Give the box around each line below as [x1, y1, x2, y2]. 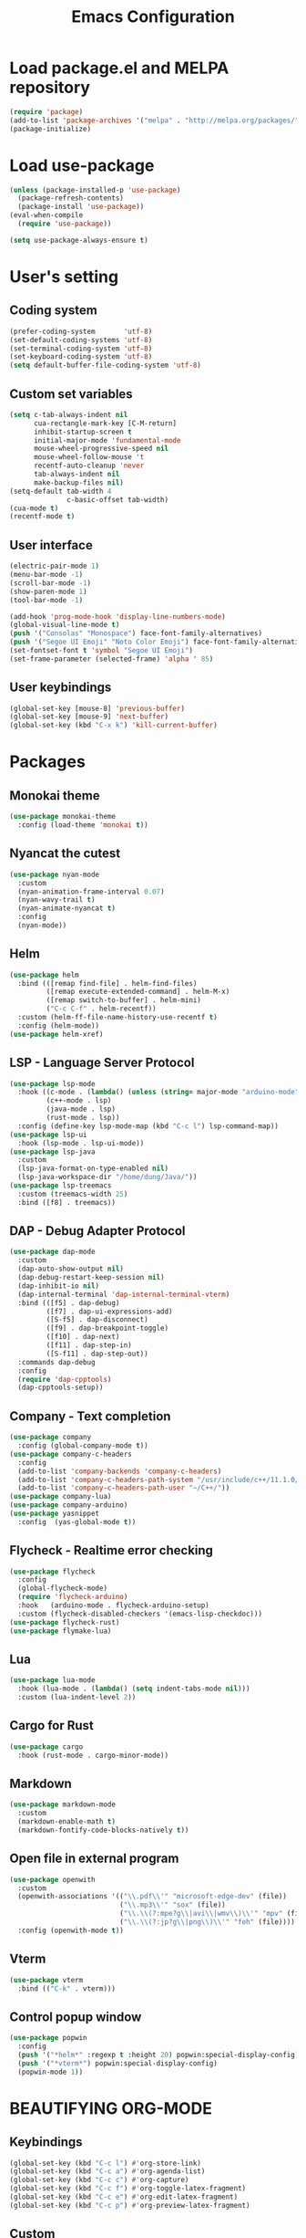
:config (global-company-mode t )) [17, 1441, 148, 1450]
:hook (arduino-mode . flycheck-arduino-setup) [17, 1601, 209, 1610]
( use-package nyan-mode [9, 870, 100, 879]
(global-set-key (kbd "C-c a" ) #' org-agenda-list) [9, 2167, 206, 2176]
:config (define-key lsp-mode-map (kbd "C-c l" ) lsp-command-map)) [17, 1121, 280, 1131]
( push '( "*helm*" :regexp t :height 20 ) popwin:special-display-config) [17, 2050, 300, 2059]
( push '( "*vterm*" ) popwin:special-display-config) [17, 2058, 219, 2068]
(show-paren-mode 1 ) [9, 587, 88, 596]
